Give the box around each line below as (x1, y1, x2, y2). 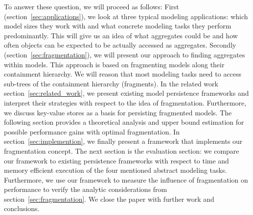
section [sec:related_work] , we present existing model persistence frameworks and (4, 88, 249, 98)
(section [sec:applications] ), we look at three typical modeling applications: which (4, 11, 248, 21)
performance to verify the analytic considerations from (4, 184, 167, 194)
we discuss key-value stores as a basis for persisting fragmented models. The (4, 107, 232, 117)
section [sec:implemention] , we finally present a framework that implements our (4, 136, 243, 146)
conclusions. (4, 203, 40, 214)
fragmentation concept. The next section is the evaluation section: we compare (4, 145, 239, 156)
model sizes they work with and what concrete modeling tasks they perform (4, 21, 231, 31)
